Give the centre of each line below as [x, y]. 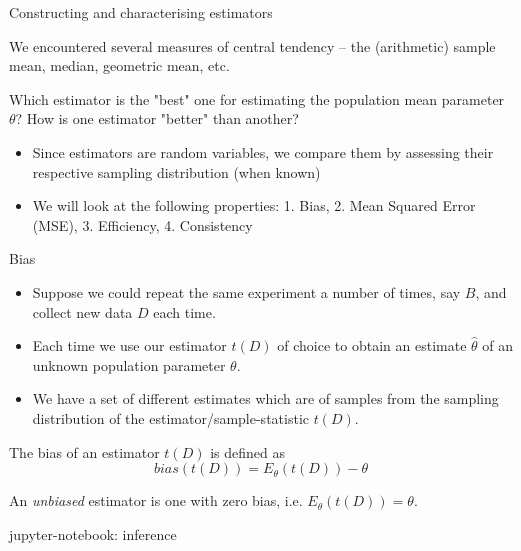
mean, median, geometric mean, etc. [119, 65]
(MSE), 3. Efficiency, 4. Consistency [142, 224]
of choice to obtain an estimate [372, 345]
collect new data [82, 311]
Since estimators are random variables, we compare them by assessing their [263, 151]
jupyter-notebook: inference [93, 533]
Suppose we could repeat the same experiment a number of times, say [246, 291]
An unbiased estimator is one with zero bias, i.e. [156, 500]
